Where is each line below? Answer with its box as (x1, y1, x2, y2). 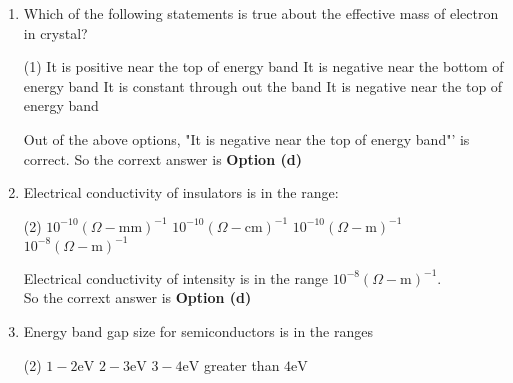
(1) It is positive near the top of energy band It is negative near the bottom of (23, 56, 504, 77)
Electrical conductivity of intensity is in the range (23, 267, 328, 288)
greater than (203, 354, 280, 375)
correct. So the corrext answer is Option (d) (23, 148, 302, 169)
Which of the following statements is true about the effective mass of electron (23, 3, 499, 23)
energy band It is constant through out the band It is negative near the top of (23, 75, 503, 96)
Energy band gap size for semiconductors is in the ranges (23, 321, 373, 342)
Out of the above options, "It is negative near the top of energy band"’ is (23, 128, 470, 149)
